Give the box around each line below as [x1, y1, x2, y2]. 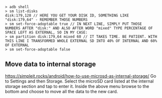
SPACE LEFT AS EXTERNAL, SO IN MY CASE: [5, 30, 88, 35]
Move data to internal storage [5, 60, 96, 68]
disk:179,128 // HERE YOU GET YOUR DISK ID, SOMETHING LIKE [5, 13, 130, 18]
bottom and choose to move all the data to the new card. [5, 88, 118, 94]
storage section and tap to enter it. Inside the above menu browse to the [5, 83, 149, 89]
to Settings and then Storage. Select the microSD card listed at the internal [5, 78, 154, 84]
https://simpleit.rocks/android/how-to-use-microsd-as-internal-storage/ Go [5, 73, 157, 79]
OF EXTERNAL [5, 43, 29, 48]
